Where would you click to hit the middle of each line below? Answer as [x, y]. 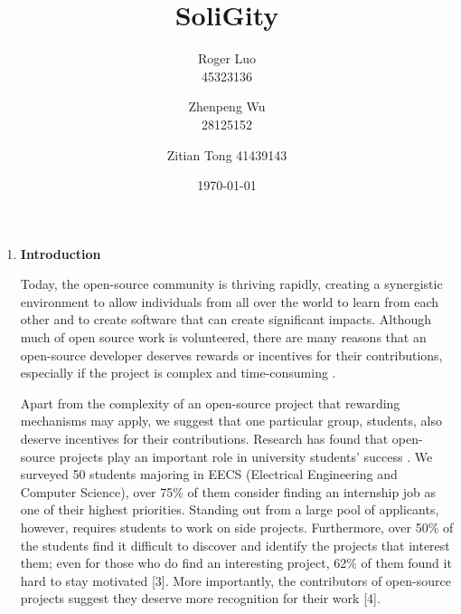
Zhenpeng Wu [227, 106]
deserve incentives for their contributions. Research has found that [204, 439]
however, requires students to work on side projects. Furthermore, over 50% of [237, 527]
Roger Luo [227, 58]
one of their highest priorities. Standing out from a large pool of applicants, [230, 509]
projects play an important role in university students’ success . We [246, 456]
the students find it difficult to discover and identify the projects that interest [235, 545]
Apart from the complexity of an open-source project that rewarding [210, 403]
